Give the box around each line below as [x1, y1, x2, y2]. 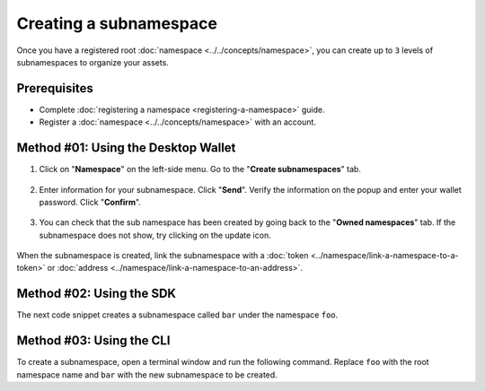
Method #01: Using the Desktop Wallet [16, 140, 236, 156]
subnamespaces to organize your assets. [16, 56, 170, 67]
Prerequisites [16, 81, 93, 96]
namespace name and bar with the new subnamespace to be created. [16, 369, 278, 380]
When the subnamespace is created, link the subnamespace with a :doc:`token [16, 250, 309, 261]
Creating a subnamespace [16, 13, 217, 33]
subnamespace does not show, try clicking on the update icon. [39, 230, 271, 240]
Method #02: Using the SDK [16, 286, 177, 301]
